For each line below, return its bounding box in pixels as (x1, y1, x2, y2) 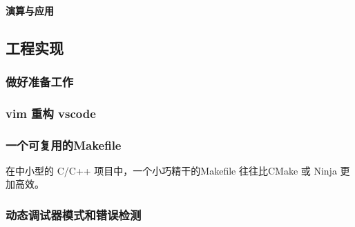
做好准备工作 (6, 72, 74, 90)
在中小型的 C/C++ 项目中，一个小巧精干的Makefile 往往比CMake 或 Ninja (6, 163, 337, 177)
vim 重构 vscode (6, 104, 96, 121)
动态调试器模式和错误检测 (6, 206, 142, 223)
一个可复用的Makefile (6, 136, 122, 153)
